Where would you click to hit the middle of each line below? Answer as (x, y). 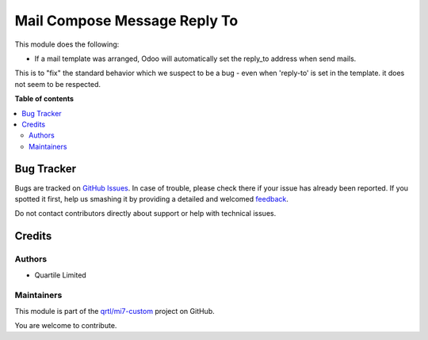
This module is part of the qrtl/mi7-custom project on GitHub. (115, 311)
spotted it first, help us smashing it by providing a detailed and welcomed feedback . (152, 198)
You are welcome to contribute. (66, 326)
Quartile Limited (60, 275)
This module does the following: (67, 44)
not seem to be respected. (58, 84)
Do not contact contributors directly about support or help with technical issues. (145, 213)
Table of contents (44, 99)
